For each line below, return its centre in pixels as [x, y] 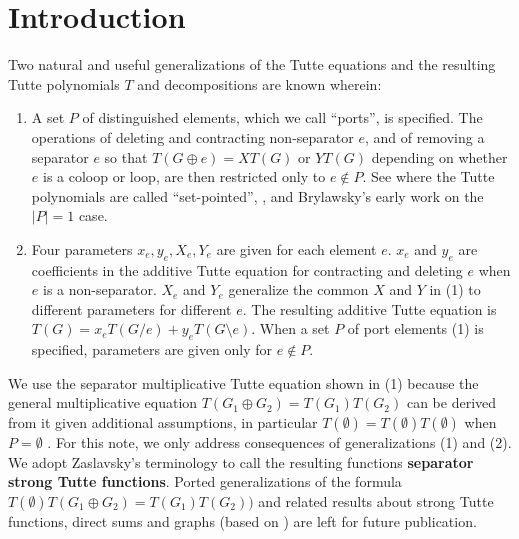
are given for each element [296, 248]
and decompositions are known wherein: [259, 83]
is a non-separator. [99, 289]
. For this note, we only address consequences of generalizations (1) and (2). [279, 442]
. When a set [290, 328]
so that [126, 156]
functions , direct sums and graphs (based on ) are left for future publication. [242, 520]
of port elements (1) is [415, 328]
